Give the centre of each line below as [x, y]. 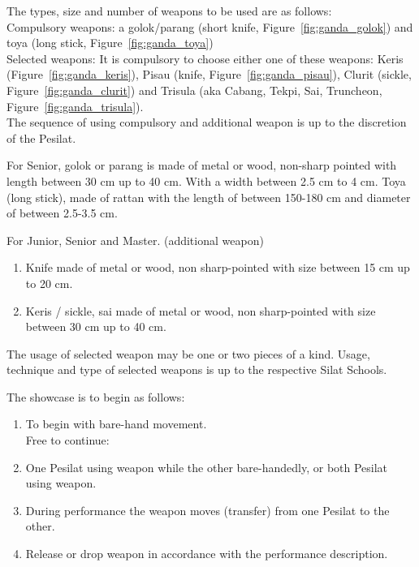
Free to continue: [67, 440]
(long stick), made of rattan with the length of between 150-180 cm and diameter [209, 197]
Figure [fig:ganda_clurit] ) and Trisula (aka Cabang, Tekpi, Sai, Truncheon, [194, 90]
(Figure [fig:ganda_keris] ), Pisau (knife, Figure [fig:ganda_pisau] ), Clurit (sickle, [209, 74]
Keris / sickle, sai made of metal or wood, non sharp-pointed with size [201, 310]
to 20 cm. [49, 283]
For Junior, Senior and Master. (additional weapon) [135, 240]
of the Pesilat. [41, 137]
